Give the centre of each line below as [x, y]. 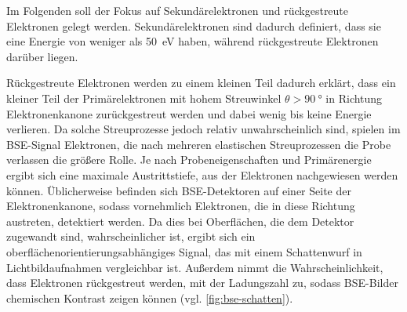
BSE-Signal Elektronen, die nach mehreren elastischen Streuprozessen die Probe [199, 144]
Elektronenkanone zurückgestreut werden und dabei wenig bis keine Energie [189, 113]
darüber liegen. [42, 56]
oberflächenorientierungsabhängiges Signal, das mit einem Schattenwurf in [184, 251]
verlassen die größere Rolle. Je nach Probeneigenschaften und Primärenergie [189, 160]
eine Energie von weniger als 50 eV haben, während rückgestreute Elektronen [193, 41]
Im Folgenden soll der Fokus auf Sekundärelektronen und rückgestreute [178, 10]
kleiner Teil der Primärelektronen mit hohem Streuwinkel [144, 98]
